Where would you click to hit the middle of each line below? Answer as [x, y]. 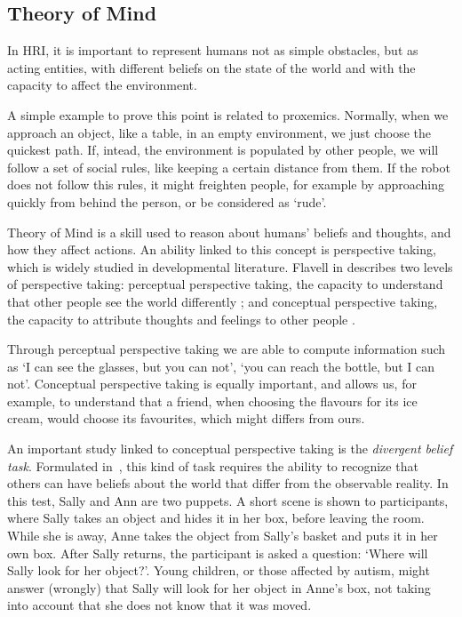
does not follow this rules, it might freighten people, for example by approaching [226, 184]
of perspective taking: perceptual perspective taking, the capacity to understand [225, 284]
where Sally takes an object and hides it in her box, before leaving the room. [216, 518]
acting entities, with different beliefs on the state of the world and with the [211, 67]
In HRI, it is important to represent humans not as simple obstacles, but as [213, 50]
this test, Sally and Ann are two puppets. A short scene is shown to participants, [228, 500]
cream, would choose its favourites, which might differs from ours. [186, 418]
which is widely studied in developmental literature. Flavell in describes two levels [230, 266]
